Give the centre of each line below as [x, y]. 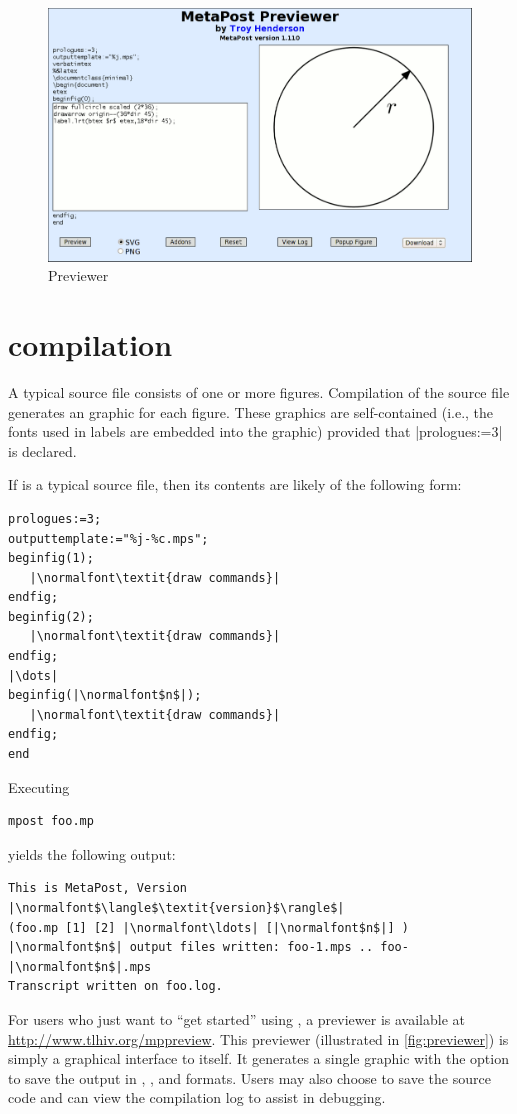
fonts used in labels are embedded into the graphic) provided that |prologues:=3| [255, 431]
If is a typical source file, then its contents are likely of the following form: [235, 484]
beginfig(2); [51, 616]
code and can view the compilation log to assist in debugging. [197, 1097]
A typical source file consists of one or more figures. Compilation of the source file [259, 391]
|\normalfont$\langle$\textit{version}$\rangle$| [176, 908]
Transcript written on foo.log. [115, 986]
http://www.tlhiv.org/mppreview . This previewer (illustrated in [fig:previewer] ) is [258, 1038]
